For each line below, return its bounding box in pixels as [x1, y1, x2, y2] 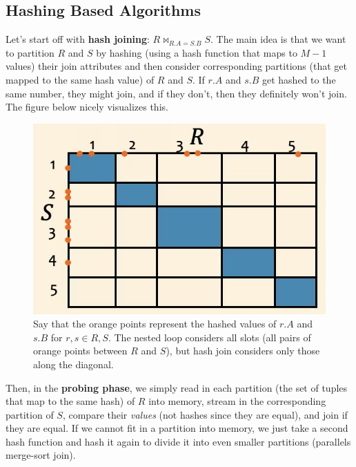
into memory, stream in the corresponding [148, 394, 326, 408]
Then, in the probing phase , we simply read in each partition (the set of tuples [6, 380, 348, 394]
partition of [6, 407, 54, 421]
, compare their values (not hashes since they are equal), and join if [62, 407, 348, 421]
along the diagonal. [33, 356, 114, 371]
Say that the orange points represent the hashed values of [33, 316, 277, 331]
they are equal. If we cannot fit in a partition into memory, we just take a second [6, 421, 348, 435]
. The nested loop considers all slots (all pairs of [108, 330, 311, 344]
